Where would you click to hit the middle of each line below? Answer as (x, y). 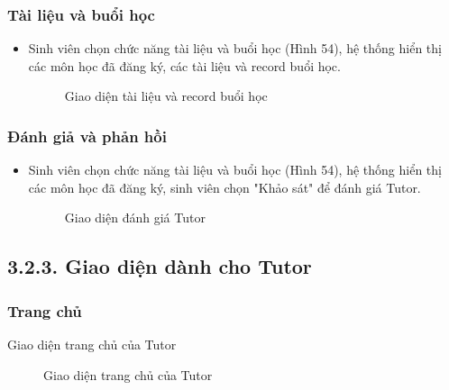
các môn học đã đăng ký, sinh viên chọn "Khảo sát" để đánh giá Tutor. (224, 187)
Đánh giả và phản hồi (87, 136)
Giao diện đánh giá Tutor (135, 218)
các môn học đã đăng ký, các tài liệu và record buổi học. (184, 65)
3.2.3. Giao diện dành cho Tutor (160, 266)
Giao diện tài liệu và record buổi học (166, 96)
